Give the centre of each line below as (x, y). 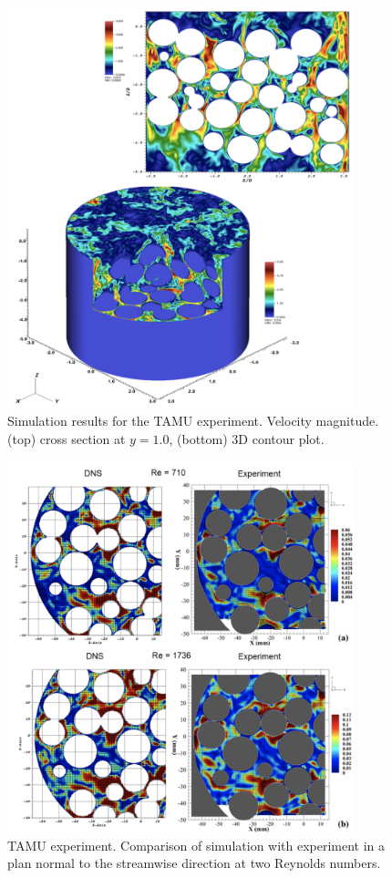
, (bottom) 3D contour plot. (247, 438)
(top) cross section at (67, 438)
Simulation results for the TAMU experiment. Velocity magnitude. (193, 421)
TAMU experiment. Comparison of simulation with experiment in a (196, 845)
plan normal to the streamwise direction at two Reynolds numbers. (194, 863)
